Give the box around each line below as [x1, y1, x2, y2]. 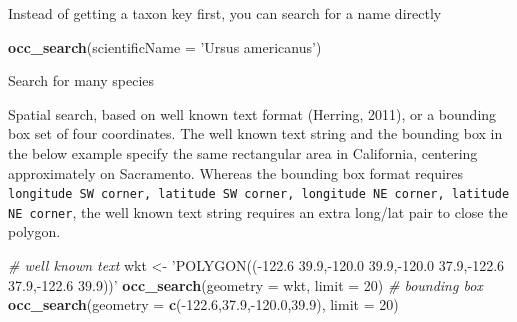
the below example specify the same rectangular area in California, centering [8, 142, 478, 163]
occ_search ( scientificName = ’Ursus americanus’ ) [8, 36, 322, 57]
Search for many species [8, 70, 155, 91]
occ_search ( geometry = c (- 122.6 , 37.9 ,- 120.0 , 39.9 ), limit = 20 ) [8, 294, 399, 315]
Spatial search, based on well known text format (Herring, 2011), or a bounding [8, 103, 497, 124]
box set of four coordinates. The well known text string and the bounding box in [8, 123, 503, 144]
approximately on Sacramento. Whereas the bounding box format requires [8, 162, 464, 183]
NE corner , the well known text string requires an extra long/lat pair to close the [8, 201, 508, 222]
